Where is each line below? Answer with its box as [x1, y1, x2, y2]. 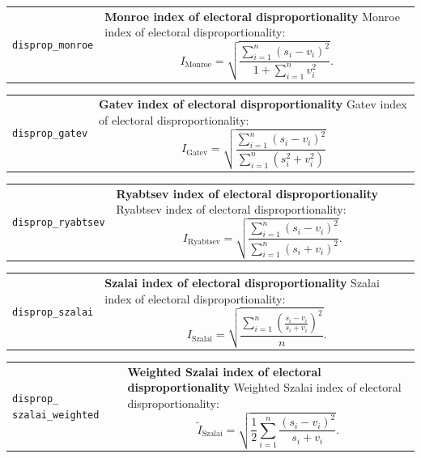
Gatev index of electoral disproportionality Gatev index [99, 95, 407, 112]
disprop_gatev [12, 128, 88, 140]
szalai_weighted [12, 409, 100, 421]
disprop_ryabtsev [12, 217, 105, 229]
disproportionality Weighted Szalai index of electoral [127, 379, 402, 396]
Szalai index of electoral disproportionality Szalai [104, 274, 380, 291]
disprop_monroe [12, 39, 94, 51]
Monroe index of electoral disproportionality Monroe [104, 7, 400, 24]
